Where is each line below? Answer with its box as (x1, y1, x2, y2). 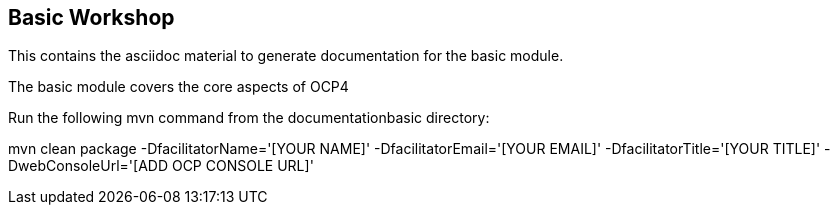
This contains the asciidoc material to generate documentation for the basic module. (8, 47, 564, 65)
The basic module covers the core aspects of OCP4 (8, 78, 349, 96)
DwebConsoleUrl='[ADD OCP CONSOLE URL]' (8, 157, 314, 175)
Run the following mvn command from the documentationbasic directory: (8, 109, 490, 127)
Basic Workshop (8, 5, 175, 30)
